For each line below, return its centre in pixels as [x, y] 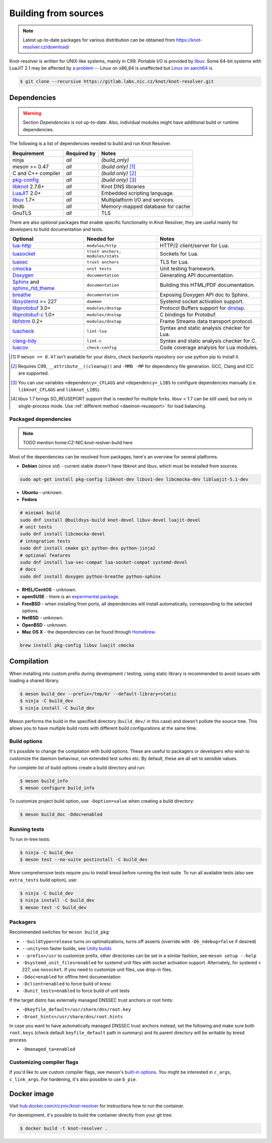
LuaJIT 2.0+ [27, 193]
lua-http [22, 246]
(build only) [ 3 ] [119, 180]
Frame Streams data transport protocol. [207, 322]
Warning [32, 113]
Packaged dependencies [40, 419]
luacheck [23, 331]
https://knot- [189, 40]
